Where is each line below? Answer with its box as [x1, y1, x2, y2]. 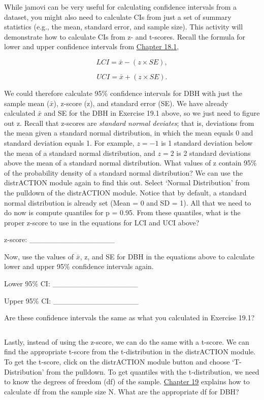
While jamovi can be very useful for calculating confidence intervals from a [4, 2, 237, 12]
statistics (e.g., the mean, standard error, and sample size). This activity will [4, 21, 243, 32]
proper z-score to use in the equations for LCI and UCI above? [4, 217, 200, 227]
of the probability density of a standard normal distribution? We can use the [4, 167, 243, 178]
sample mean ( [4, 97, 50, 108]
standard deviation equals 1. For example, [4, 137, 135, 148]
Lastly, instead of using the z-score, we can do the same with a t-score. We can [4, 336, 249, 347]
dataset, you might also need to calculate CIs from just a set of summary [4, 11, 232, 22]
